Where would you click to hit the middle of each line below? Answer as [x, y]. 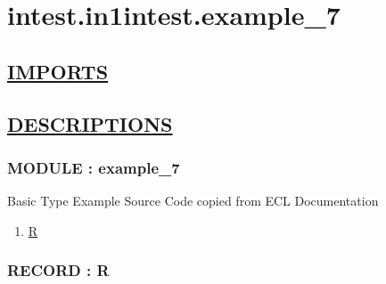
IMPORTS [58, 71]
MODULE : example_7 [94, 167]
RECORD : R [58, 270]
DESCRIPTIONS [90, 123]
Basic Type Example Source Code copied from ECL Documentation [193, 201]
